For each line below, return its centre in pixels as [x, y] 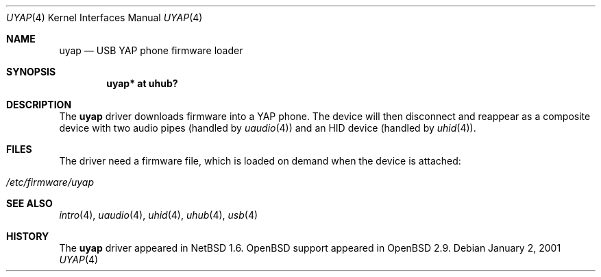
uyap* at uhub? [142, 83]
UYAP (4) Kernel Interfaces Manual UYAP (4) [105, 17]
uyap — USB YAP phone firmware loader [151, 50]
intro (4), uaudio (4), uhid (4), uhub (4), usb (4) [159, 215]
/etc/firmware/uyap [50, 182]
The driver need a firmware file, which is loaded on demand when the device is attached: [260, 161]
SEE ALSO [29, 203]
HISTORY [28, 236]
